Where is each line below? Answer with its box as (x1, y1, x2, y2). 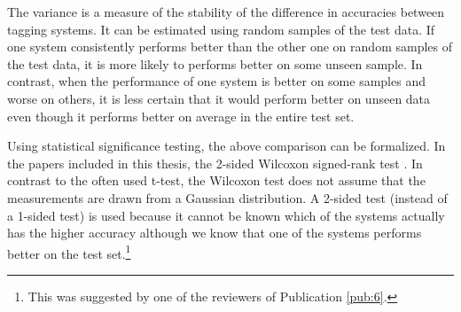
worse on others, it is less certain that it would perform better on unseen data (7, 89, 431, 107)
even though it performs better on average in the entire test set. (7, 106, 355, 125)
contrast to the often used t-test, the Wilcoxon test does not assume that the (7, 171, 426, 190)
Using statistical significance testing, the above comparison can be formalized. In (7, 136, 446, 155)
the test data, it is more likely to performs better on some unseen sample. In (7, 54, 423, 73)
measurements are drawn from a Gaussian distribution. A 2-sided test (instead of (7, 188, 448, 207)
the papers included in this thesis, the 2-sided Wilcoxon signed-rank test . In (7, 153, 423, 172)
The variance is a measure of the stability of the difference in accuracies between (7, 3, 445, 20)
